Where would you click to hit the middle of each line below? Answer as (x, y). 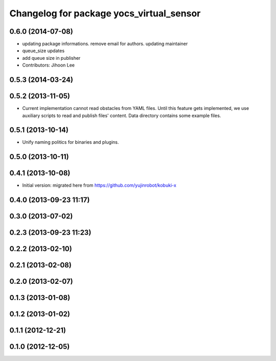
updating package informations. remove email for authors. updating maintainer (105, 44)
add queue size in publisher (51, 58)
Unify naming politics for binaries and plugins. (71, 142)
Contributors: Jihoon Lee (49, 65)
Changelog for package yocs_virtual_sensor (105, 13)
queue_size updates (43, 51)
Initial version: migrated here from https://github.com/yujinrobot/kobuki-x (99, 185)
